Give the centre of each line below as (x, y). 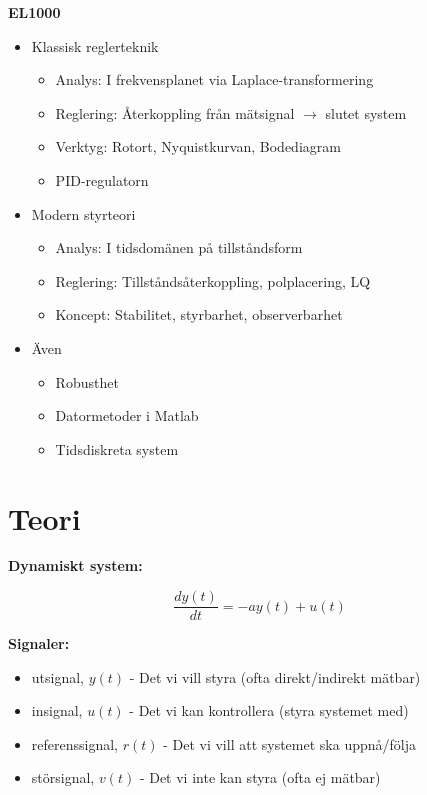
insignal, (57, 710)
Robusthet (87, 381)
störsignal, (63, 777)
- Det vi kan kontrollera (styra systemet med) (269, 710)
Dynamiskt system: (75, 565)
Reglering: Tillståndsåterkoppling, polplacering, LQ (213, 280)
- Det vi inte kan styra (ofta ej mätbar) (260, 777)
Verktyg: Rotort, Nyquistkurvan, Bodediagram (198, 146)
